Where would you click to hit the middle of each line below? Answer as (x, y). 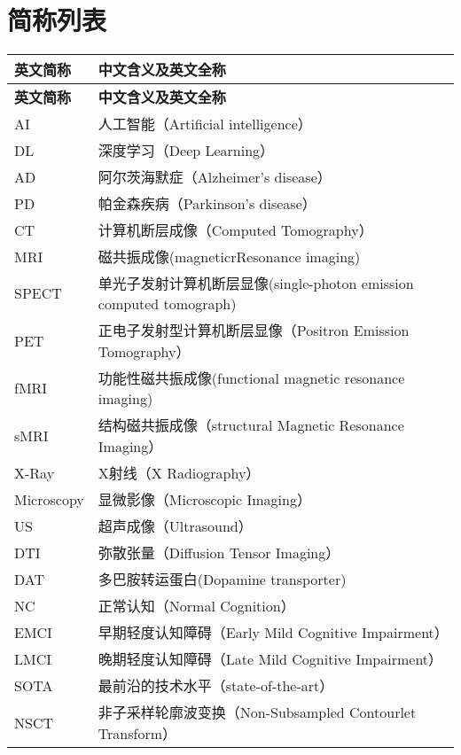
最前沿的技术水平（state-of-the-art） (216, 686)
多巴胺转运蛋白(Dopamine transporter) (222, 580)
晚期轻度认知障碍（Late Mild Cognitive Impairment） (270, 659)
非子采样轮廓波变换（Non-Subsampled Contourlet (257, 712)
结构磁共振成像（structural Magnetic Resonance (251, 425)
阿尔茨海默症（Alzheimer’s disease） (215, 177)
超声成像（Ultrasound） (175, 526)
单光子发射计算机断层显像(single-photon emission (256, 284)
